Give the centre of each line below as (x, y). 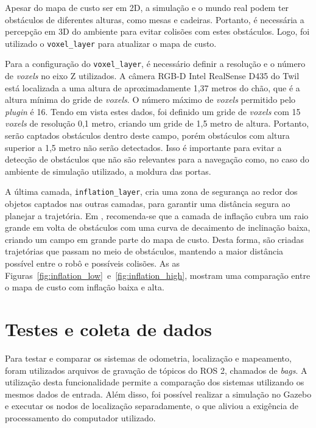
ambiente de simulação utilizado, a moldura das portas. (108, 171)
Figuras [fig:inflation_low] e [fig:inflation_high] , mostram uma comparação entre (158, 275)
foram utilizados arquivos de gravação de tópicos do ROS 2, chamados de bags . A (156, 370)
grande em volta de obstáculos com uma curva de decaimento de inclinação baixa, (158, 227)
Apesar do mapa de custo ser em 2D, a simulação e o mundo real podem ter (147, 7)
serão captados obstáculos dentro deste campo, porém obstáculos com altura (147, 135)
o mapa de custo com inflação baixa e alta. (85, 287)
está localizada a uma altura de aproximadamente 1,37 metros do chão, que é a (153, 87)
